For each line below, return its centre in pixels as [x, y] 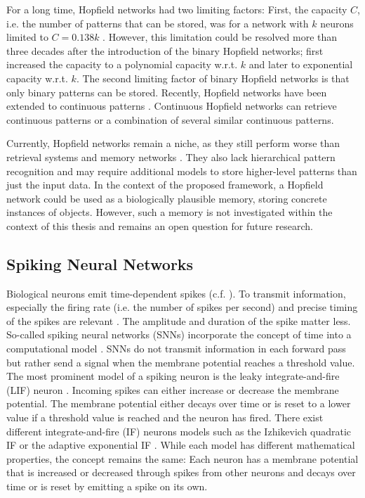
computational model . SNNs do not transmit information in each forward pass [176, 349]
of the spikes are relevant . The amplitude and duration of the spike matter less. [179, 320]
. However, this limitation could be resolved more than [220, 37]
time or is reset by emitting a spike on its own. [107, 486]
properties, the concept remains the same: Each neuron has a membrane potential [182, 458]
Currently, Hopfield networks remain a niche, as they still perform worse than [173, 143]
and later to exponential [301, 64]
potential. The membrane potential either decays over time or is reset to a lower [179, 403]
